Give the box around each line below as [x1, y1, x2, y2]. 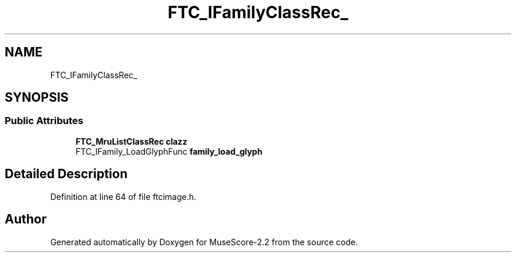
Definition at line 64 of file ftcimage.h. [50, 191, 196, 202]
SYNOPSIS [5, 90, 69, 105]
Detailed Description [5, 166, 128, 182]
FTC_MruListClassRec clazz [75, 136, 187, 146]
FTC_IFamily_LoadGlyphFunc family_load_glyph [75, 146, 263, 156]
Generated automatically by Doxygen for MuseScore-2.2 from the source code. [50, 236, 358, 247]
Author [5, 212, 47, 227]
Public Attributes [5, 115, 84, 127]
